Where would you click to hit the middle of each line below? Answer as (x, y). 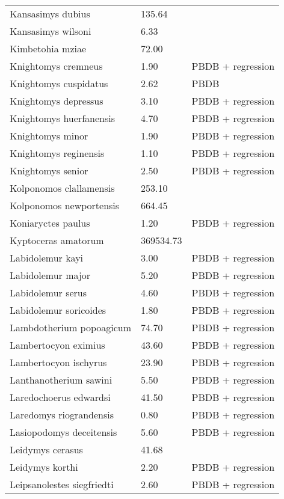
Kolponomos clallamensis (62, 188)
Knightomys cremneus (56, 66)
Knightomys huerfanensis (62, 118)
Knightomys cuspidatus (59, 83)
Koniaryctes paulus (50, 223)
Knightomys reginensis (57, 153)
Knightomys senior (49, 170)
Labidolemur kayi (47, 258)
